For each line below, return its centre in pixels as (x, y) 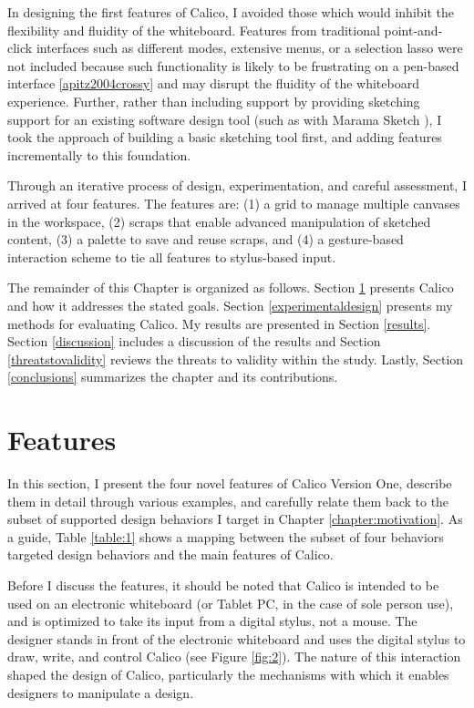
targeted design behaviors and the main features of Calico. (170, 554)
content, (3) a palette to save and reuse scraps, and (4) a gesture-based (206, 239)
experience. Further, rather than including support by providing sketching (214, 101)
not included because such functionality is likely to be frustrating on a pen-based (233, 65)
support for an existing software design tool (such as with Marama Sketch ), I (225, 119)
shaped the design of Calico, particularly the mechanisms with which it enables (228, 674)
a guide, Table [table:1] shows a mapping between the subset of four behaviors (226, 536)
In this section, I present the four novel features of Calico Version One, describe (230, 483)
